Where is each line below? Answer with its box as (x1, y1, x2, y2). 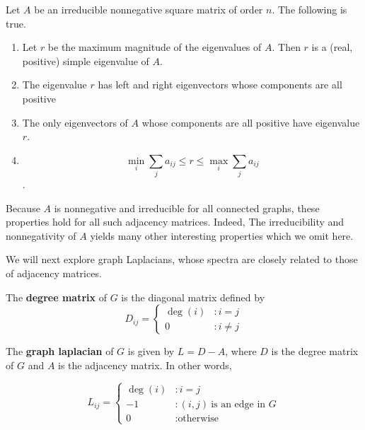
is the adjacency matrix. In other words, (58, 357, 232, 372)
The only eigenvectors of (22, 115, 128, 129)
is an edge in (211, 399, 266, 409)
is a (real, (311, 40, 353, 54)
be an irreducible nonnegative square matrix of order (34, 2, 263, 16)
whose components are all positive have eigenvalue (141, 115, 360, 129)
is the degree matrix (271, 344, 359, 359)
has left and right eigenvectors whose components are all (98, 77, 342, 92)
